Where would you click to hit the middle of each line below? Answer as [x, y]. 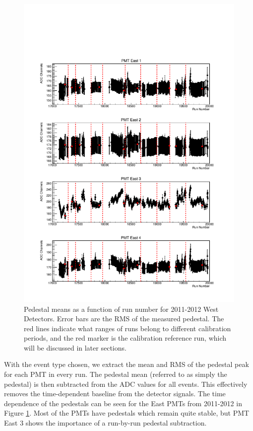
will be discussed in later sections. [75, 347]
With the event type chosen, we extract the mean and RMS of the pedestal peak [126, 364]
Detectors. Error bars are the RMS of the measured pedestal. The [124, 319]
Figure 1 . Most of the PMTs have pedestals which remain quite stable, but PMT [127, 413]
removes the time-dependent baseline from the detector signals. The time [115, 394]
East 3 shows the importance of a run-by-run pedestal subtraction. [105, 423]
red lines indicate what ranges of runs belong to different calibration [127, 328]
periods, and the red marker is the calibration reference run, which [125, 338]
